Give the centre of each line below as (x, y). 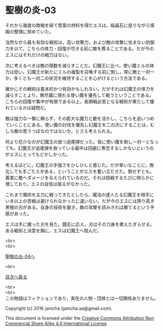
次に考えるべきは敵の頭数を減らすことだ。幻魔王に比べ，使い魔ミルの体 (80, 65)
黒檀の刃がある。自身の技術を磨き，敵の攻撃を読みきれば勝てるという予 (80, 207)
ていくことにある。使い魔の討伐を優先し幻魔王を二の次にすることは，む (80, 124)
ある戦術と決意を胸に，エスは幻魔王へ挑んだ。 (53, 230)
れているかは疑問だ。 (27, 108)
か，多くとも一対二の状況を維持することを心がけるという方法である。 (78, 78)
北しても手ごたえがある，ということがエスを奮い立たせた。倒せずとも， (80, 171)
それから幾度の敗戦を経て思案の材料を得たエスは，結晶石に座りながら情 (80, 25)
